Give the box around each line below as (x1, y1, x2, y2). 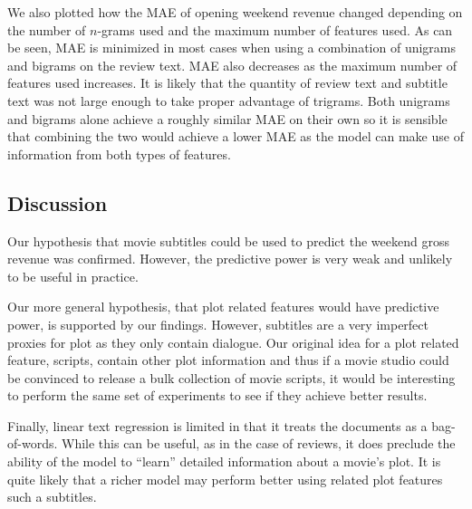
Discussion (7, 188, 108, 216)
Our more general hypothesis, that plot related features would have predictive (7, 297, 439, 316)
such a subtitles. (7, 487, 97, 506)
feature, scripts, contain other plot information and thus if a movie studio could (7, 351, 449, 370)
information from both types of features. (7, 144, 231, 163)
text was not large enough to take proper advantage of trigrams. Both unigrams (7, 91, 450, 110)
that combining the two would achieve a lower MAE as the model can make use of (7, 127, 464, 146)
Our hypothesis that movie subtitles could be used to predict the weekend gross (7, 231, 449, 250)
